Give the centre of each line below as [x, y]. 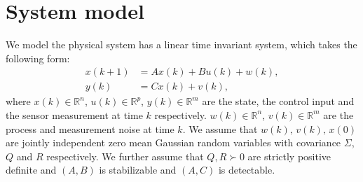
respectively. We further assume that [125, 156]
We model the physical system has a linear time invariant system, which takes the [181, 44]
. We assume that [220, 128]
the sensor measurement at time [74, 114]
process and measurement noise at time [90, 128]
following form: [38, 58]
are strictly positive [289, 156]
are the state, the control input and [278, 101]
